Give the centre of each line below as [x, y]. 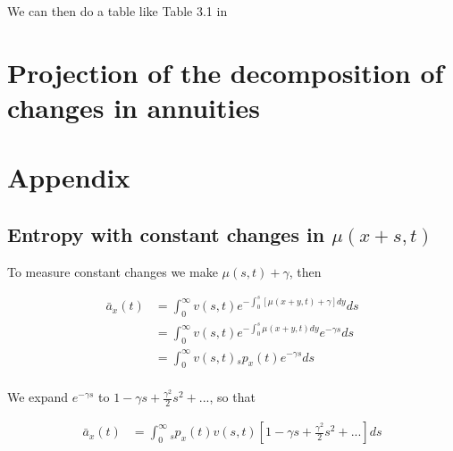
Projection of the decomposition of [226, 72]
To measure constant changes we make [113, 271]
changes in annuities [134, 107]
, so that [232, 397]
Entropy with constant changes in [166, 234]
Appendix [69, 177]
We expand [38, 397]
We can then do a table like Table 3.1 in [117, 11]
